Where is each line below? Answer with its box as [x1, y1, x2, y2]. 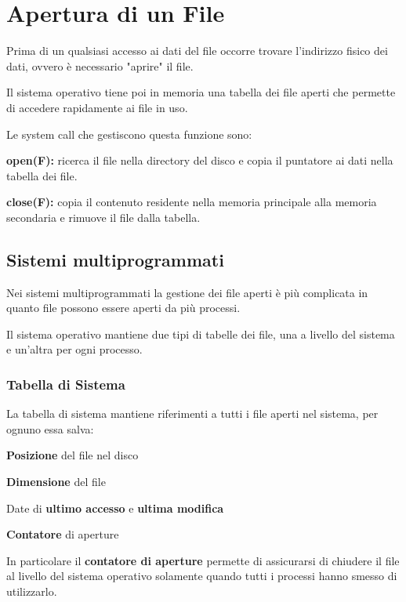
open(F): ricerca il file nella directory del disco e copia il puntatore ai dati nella [6, 152, 393, 169]
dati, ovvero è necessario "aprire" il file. [6, 57, 194, 74]
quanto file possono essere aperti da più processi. [6, 299, 241, 316]
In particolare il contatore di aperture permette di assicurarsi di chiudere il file [6, 552, 400, 568]
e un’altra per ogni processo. [6, 341, 143, 357]
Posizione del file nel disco [6, 447, 139, 463]
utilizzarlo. [6, 583, 57, 600]
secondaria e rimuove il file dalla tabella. [6, 209, 201, 225]
